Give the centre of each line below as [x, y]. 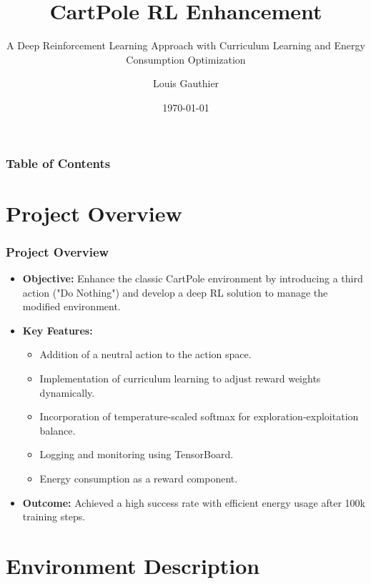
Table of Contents [58, 163]
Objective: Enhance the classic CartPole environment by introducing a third [193, 278]
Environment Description [133, 565]
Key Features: [58, 330]
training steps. [54, 516]
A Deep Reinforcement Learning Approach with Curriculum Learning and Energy [186, 45]
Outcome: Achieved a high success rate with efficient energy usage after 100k [194, 502]
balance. [58, 430]
